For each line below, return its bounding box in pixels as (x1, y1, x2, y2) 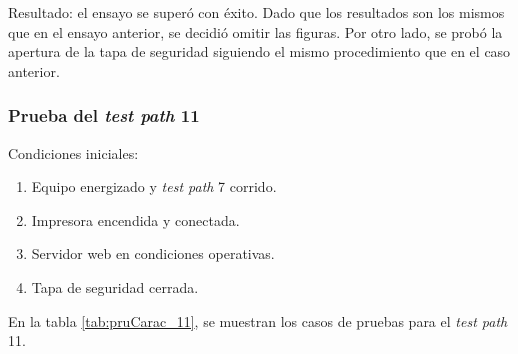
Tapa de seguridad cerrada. (31, 276, 199, 297)
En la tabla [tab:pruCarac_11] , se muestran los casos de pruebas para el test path (8, 310, 508, 331)
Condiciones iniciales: (8, 142, 139, 163)
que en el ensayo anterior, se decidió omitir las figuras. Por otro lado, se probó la (8, 21, 503, 42)
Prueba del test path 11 (8, 103, 200, 128)
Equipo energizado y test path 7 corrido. (31, 176, 277, 197)
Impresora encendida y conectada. (31, 209, 240, 230)
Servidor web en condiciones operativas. (31, 243, 275, 264)
